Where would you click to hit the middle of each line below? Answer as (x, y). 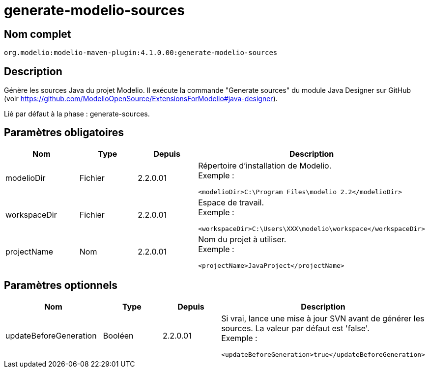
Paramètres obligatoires (64, 133)
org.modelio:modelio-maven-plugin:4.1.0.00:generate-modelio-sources (141, 53)
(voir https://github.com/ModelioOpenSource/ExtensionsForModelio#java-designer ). (141, 99)
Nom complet (38, 34)
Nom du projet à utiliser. (242, 239)
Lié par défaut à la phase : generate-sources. (77, 114)
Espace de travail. (231, 202)
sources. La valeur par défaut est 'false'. (295, 328)
